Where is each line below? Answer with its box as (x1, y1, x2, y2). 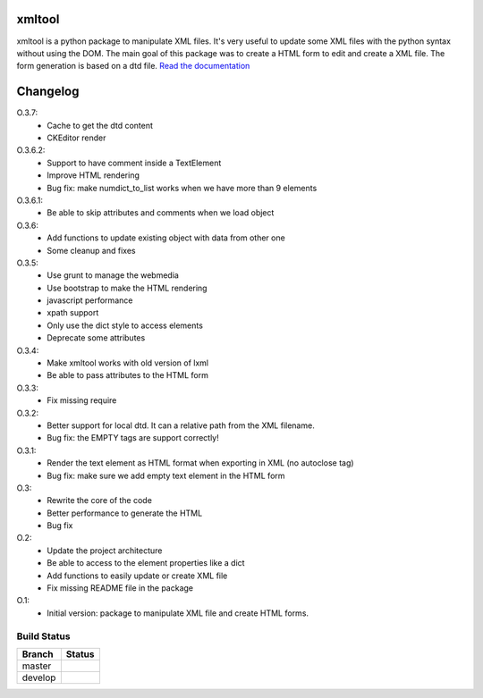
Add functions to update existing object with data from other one (47, 232, 285, 243)
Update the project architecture (47, 545, 163, 556)
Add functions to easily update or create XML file (47, 570, 228, 581)
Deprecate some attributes (47, 332, 146, 343)
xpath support (47, 307, 99, 318)
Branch (21, 648, 54, 660)
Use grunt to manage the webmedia (47, 270, 179, 281)
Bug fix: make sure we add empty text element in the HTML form (47, 470, 285, 481)
